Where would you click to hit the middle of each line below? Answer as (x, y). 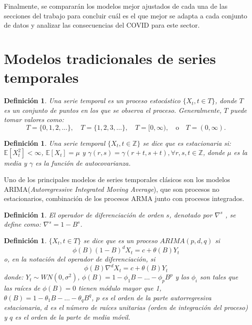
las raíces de (22, 288)
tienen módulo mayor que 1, (120, 288)
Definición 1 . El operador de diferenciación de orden (84, 214)
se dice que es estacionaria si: (187, 143)
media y (16, 163)
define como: (23, 224)
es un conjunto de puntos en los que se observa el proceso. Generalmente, (113, 110)
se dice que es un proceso (120, 240)
